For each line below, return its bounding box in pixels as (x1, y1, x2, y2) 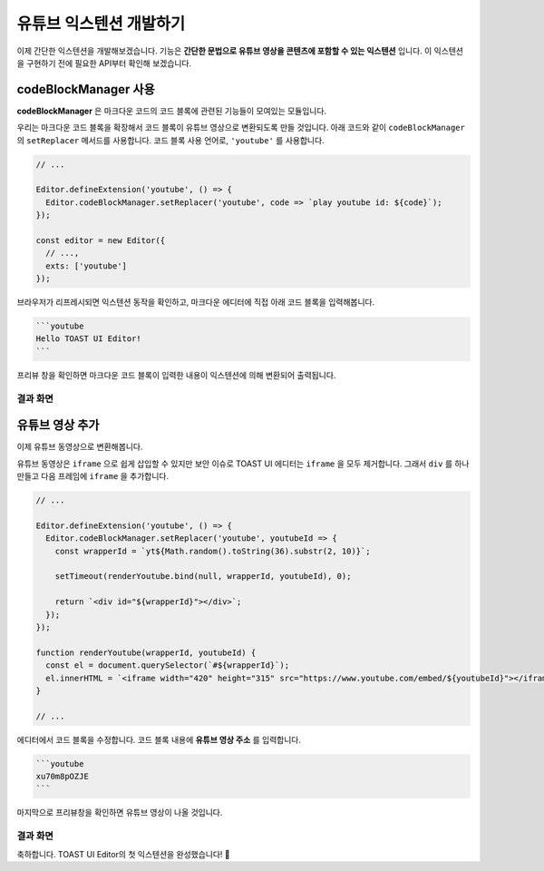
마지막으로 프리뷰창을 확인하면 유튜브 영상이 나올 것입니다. (16, 807, 223, 818)
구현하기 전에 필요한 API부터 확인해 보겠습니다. (25, 57, 192, 68)
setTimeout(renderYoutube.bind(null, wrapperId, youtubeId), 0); (54, 572, 352, 582)
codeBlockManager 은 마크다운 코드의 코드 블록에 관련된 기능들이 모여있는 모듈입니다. (16, 105, 326, 116)
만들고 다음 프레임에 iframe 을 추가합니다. (16, 471, 170, 482)
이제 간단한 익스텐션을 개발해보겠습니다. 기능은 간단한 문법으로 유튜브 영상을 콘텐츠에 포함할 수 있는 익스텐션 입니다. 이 (16, 45, 432, 56)
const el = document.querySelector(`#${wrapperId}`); (45, 661, 290, 670)
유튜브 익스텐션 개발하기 (16, 14, 186, 34)
